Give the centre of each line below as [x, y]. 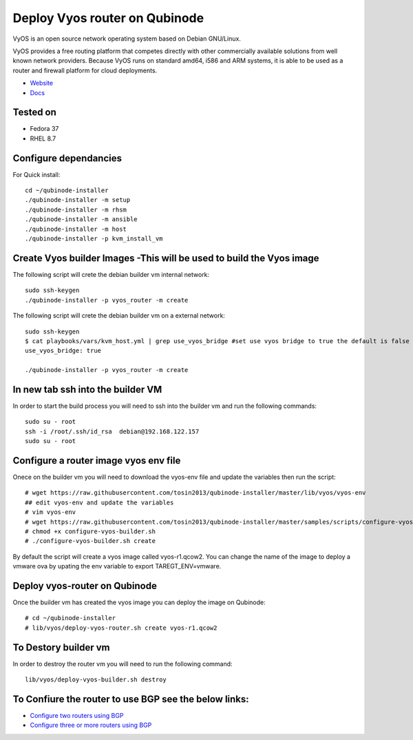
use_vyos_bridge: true [63, 351]
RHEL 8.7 [43, 138]
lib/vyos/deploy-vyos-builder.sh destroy [96, 680]
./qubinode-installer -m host [76, 229]
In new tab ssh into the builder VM [87, 389]
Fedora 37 [44, 129]
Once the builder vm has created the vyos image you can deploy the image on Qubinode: [139, 602]
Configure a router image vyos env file [97, 461]
